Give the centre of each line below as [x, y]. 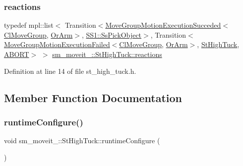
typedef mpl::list [29, 25]
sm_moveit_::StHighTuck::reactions [107, 54]
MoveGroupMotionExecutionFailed [57, 44]
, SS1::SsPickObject [112, 34]
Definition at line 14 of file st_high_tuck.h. [70, 71]
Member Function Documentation [93, 97]
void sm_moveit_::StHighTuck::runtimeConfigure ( [82, 140]
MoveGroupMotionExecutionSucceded [163, 25]
